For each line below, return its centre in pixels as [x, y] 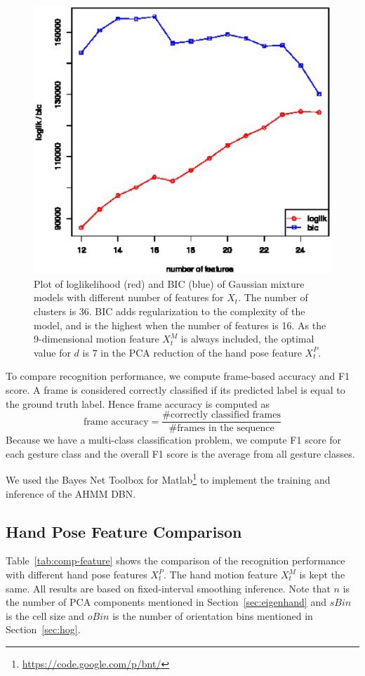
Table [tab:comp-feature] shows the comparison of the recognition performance [175, 561]
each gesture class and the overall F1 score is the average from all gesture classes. [180, 453]
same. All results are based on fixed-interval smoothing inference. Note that [168, 588]
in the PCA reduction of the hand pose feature [201, 352]
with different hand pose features [77, 574]
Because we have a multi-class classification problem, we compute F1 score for [174, 440]
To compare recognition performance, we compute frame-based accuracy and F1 [178, 376]
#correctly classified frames [221, 415]
